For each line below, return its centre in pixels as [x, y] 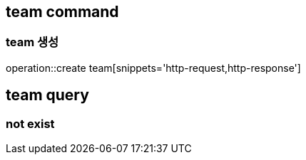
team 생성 [32, 42]
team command [62, 12]
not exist [30, 123]
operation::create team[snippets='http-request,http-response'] [153, 68]
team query [47, 95]
